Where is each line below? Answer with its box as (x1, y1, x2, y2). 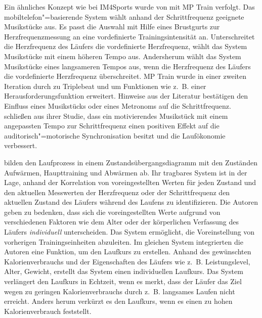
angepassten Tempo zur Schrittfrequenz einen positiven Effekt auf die (4, 120, 220, 131)
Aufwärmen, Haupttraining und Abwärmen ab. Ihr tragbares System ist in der (4, 167, 247, 177)
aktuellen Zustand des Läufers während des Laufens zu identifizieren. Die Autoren (4, 197, 258, 207)
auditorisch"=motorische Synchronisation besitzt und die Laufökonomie (4, 130, 226, 141)
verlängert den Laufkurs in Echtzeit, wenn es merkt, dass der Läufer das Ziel (4, 276, 242, 287)
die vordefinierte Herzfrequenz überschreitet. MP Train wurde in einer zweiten (4, 71, 246, 81)
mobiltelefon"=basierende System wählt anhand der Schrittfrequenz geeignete (4, 11, 244, 22)
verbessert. (4, 140, 37, 151)
